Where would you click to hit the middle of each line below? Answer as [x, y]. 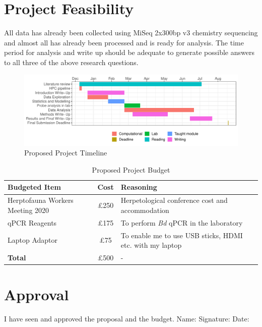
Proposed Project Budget [131, 169]
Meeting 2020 [28, 210]
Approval [37, 294]
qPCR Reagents [32, 222]
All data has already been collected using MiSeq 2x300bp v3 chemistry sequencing [131, 33]
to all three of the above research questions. [71, 62]
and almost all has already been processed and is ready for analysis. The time [124, 42]
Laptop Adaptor [33, 240]
